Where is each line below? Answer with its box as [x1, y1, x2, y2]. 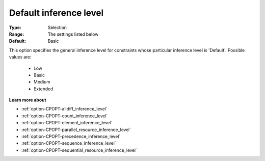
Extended [33, 86, 53, 92]
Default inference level [9, 7, 104, 18]
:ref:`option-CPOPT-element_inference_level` [21, 120, 113, 126]
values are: [9, 54, 31, 60]
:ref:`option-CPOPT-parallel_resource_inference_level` [21, 127, 131, 133]
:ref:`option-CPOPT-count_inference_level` [21, 113, 108, 119]
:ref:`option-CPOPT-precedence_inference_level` [21, 134, 121, 139]
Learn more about [9, 97, 47, 103]
